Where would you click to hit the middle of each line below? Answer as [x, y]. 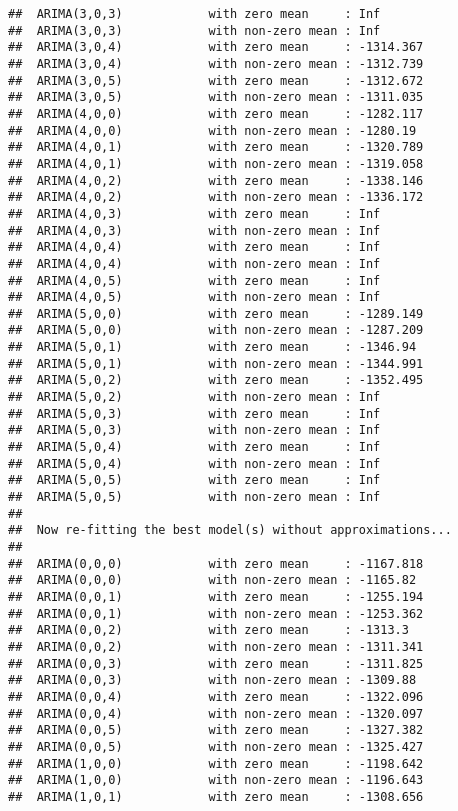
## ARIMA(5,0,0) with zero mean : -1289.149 [216, 313]
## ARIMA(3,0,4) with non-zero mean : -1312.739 [216, 63]
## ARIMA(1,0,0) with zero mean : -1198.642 [216, 763]
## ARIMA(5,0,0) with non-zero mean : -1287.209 [216, 330]
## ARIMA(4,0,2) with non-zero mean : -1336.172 [216, 197]
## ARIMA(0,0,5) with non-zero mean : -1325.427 [216, 746]
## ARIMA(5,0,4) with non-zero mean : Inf [194, 463]
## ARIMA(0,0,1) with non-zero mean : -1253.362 [216, 613]
